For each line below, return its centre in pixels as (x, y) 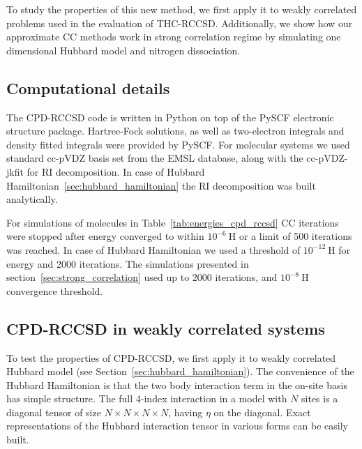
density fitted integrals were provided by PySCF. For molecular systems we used (178, 144)
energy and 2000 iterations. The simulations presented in (128, 263)
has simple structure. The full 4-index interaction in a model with (147, 398)
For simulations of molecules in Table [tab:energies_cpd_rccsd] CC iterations (173, 222)
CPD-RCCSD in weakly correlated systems (166, 328)
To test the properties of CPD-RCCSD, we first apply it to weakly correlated (171, 357)
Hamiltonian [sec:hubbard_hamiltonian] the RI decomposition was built (161, 185)
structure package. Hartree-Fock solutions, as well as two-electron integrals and (175, 131)
